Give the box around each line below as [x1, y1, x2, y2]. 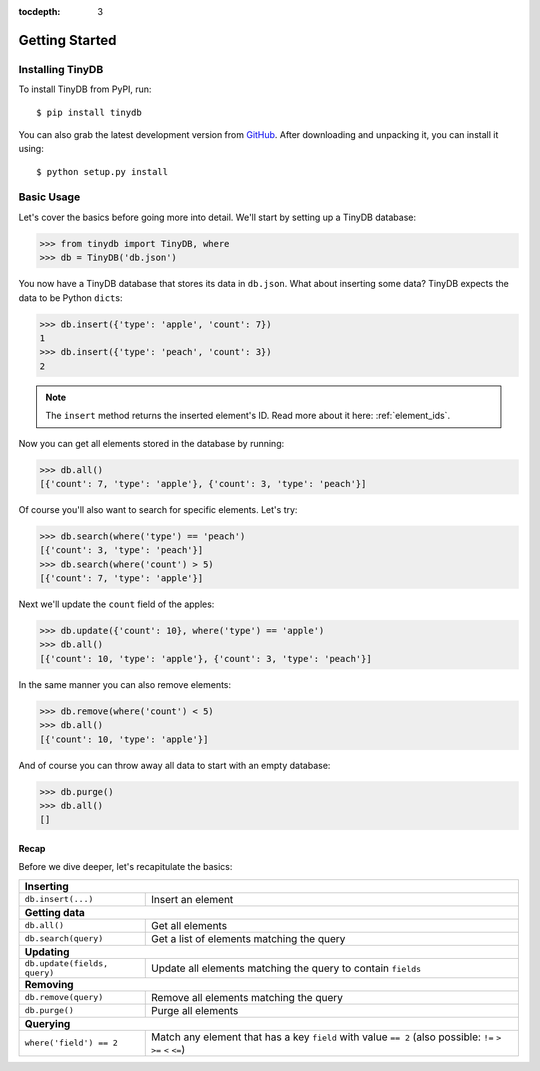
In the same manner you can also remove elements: [18, 678, 232, 690]
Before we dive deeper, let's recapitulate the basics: [18, 861, 233, 873]
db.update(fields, [24, 958, 109, 969]
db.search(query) [24, 933, 104, 944]
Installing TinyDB [18, 62, 104, 76]
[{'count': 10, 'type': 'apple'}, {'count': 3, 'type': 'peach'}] [39, 653, 372, 664]
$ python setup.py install [36, 166, 169, 177]
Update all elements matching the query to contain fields [151, 961, 422, 975]
